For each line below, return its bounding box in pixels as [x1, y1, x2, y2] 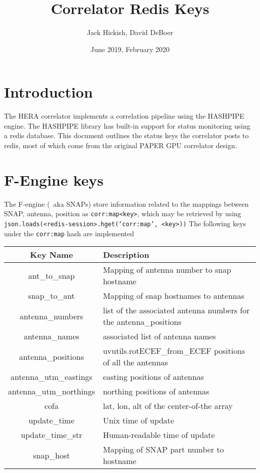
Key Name [30, 249, 73, 261]
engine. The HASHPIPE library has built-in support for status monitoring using [4, 120, 250, 131]
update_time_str [20, 429, 82, 441]
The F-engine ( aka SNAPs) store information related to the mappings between [4, 198, 249, 209]
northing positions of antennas [102, 385, 209, 397]
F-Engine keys [4, 169, 104, 190]
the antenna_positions [102, 316, 182, 328]
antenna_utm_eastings [10, 371, 92, 383]
